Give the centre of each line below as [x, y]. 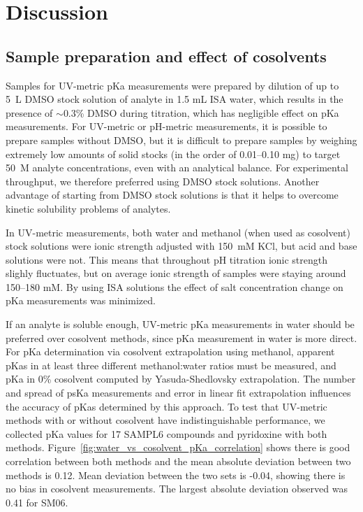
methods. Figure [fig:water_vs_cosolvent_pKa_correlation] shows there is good [178, 447]
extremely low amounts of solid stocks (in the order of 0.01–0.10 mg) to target [173, 154]
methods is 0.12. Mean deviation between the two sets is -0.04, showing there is [176, 475]
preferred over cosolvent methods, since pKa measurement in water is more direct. [181, 337]
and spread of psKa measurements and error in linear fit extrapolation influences [178, 393]
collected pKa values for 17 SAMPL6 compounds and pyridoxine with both [166, 433]
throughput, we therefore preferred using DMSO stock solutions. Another [163, 181]
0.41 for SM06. [37, 502]
